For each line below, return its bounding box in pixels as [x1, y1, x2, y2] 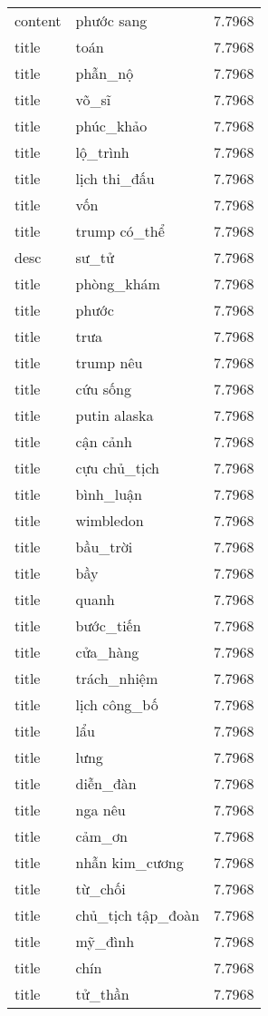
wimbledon [75, 510, 144, 531]
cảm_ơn [75, 825, 128, 846]
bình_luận [75, 484, 142, 504]
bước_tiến [75, 615, 141, 636]
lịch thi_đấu [75, 168, 155, 189]
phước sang [75, 10, 148, 31]
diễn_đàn [75, 773, 137, 794]
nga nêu [75, 799, 126, 820]
